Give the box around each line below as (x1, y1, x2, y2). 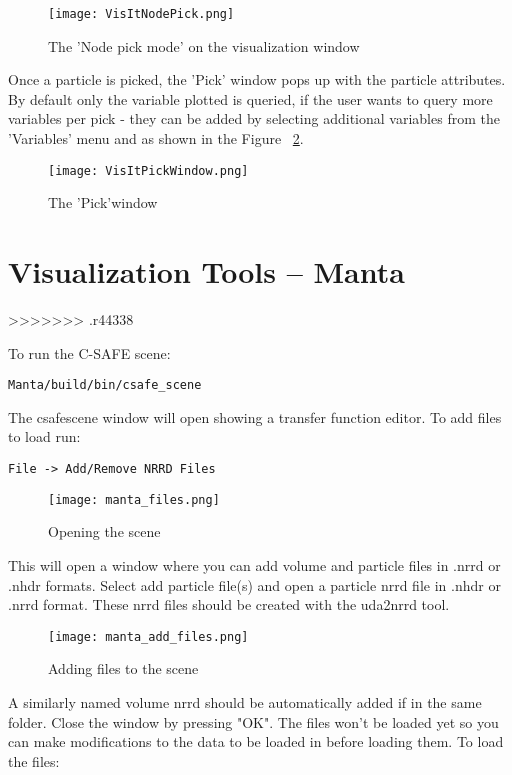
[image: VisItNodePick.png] (48, 7, 235, 21)
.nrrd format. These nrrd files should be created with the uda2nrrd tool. (8, 594, 450, 615)
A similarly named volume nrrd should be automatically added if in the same (8, 691, 482, 712)
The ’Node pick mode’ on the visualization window (48, 35, 360, 56)
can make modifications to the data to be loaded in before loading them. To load (8, 731, 504, 752)
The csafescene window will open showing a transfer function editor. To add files (8, 406, 502, 427)
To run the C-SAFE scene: (8, 342, 171, 363)
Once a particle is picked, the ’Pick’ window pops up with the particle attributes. (8, 69, 506, 90)
